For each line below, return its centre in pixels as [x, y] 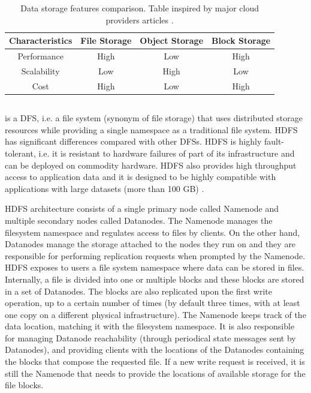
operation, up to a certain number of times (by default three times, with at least [153, 303]
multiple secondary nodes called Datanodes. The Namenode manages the [139, 220]
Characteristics [41, 40]
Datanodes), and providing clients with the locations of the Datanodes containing [155, 349]
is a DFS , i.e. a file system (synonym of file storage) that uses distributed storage [154, 118]
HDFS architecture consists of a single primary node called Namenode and [142, 208]
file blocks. [24, 385]
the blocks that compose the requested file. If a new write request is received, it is [155, 361]
